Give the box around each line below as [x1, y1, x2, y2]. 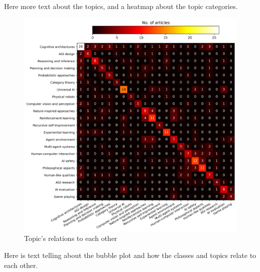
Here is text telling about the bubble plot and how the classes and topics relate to [4, 250, 256, 260]
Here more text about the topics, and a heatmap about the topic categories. [4, 1, 238, 11]
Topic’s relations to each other [24, 233, 117, 243]
